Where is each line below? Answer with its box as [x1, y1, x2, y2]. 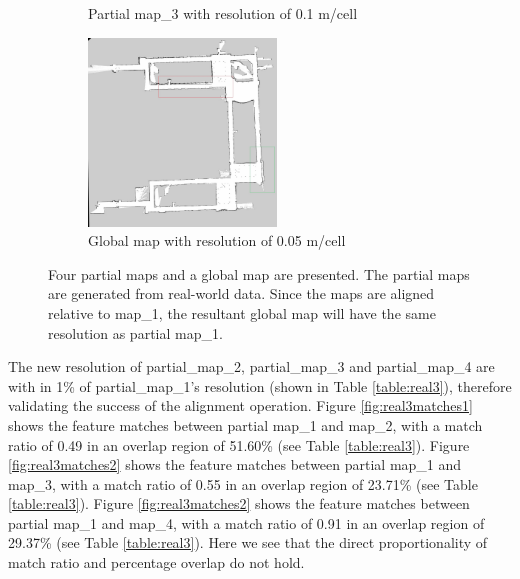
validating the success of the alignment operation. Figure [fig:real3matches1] [8, 395, 473, 416]
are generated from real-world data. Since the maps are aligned [48, 283, 435, 304]
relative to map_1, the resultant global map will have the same [48, 302, 436, 323]
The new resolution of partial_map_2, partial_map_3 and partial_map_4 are [8, 356, 495, 377]
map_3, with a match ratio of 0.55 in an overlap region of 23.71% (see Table [8, 473, 478, 494]
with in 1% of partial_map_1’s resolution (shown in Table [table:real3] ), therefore [8, 375, 512, 396]
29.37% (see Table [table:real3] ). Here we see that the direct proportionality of [8, 532, 488, 553]
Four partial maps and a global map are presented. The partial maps [48, 263, 470, 284]
